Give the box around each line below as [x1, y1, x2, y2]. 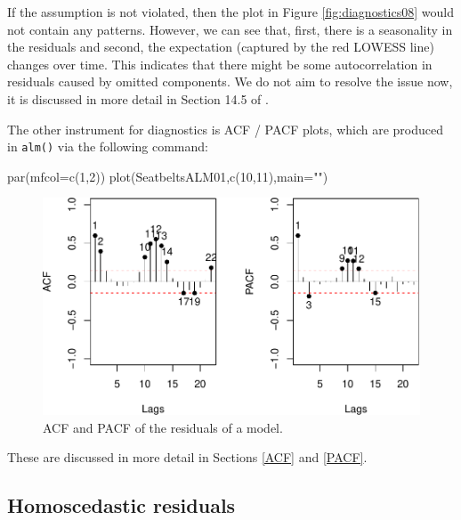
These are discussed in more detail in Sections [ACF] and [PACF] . [7, 448, 368, 467]
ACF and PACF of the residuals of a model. [43, 418, 283, 436]
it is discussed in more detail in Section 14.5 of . [7, 89, 269, 108]
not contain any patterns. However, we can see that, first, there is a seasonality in [7, 20, 453, 38]
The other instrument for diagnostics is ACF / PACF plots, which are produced [7, 119, 443, 138]
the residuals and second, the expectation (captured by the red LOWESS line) [7, 37, 434, 56]
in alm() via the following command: [7, 137, 208, 156]
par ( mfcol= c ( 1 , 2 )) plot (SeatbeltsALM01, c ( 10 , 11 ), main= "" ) [7, 167, 328, 185]
